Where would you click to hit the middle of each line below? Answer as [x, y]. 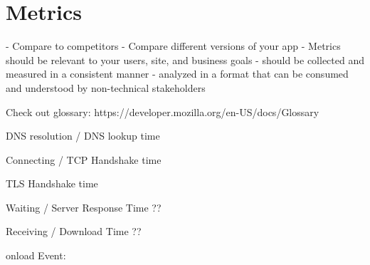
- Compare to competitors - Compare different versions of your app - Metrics [173, 46]
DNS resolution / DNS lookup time [83, 136]
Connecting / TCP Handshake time [84, 159]
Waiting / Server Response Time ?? [84, 207]
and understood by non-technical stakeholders [106, 87]
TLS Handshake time [52, 183]
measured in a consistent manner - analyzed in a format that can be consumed [177, 74]
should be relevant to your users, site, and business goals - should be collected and [185, 59]
